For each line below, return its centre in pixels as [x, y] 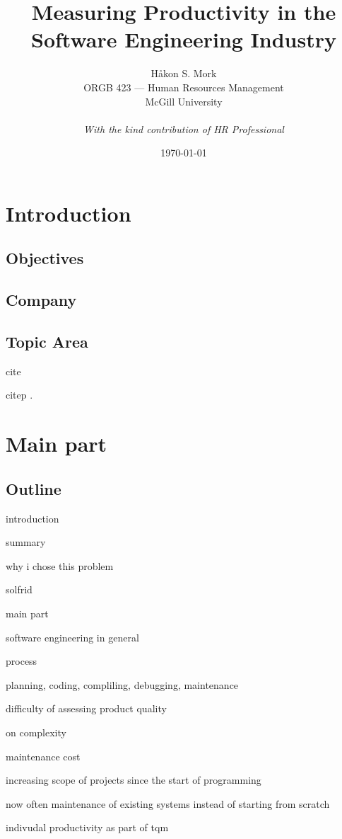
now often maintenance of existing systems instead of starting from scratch [168, 803]
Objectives [45, 258]
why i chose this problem [60, 565]
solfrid [19, 589]
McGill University [184, 101]
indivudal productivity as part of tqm [87, 827]
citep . [19, 395]
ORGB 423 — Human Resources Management [184, 87]
